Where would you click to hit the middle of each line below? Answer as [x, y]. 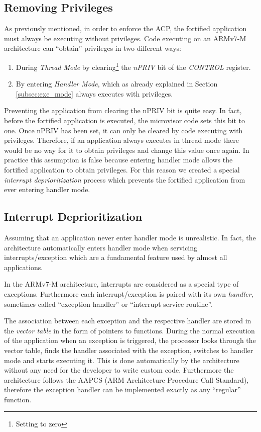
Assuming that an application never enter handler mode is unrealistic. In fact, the [130, 237]
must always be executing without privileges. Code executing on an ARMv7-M [125, 38]
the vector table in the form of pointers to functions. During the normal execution [129, 330]
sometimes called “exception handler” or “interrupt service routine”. [108, 304]
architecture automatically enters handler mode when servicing [101, 247]
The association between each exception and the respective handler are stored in [128, 321]
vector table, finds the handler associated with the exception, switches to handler [129, 350]
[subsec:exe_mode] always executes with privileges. [94, 93]
